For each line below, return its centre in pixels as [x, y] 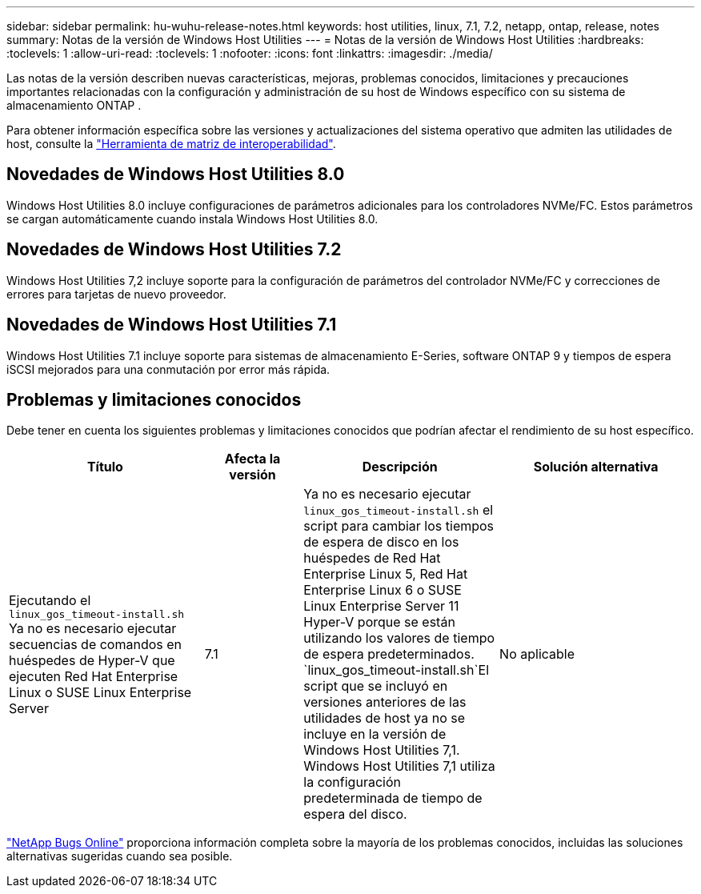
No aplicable [537, 654]
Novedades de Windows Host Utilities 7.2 [174, 250]
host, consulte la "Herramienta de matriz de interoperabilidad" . [171, 144]
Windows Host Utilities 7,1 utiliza [399, 766]
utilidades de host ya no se [385, 718]
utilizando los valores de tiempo [399, 638]
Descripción [400, 467]
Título [105, 467]
